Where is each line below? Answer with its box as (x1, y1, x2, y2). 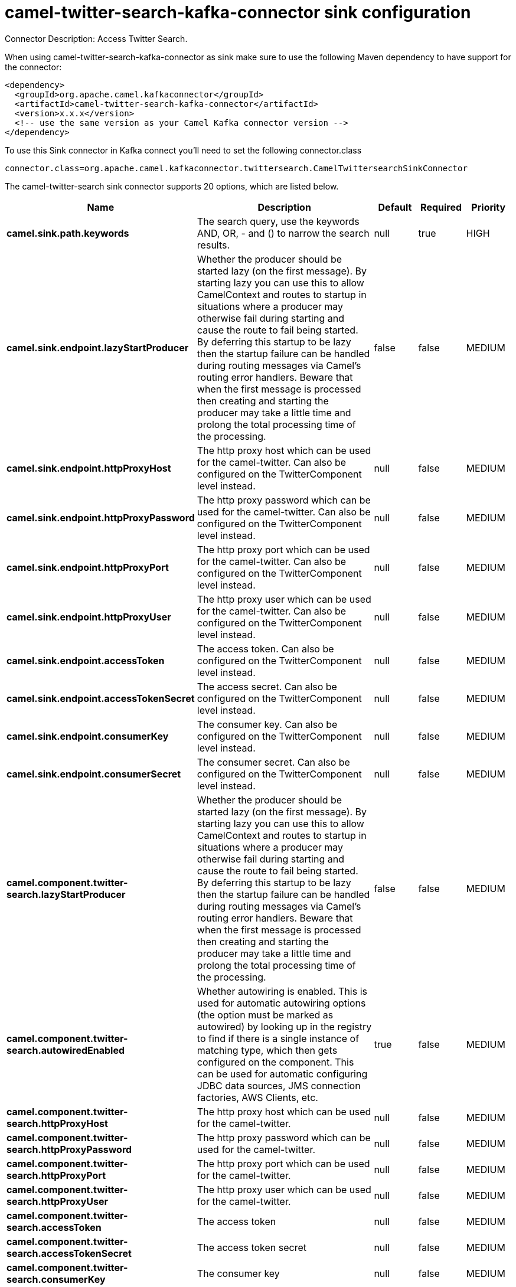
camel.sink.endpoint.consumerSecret (6, 767, 181, 780)
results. (197, 239, 230, 251)
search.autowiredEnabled (6, 1044, 125, 1056)
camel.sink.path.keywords (6, 227, 129, 239)
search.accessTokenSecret (6, 1247, 132, 1259)
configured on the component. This (197, 1056, 354, 1068)
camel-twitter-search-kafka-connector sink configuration (5, 2, 471, 22)
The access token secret (197, 1241, 307, 1253)
